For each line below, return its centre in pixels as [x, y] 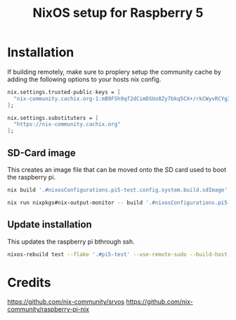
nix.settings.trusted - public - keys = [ [64, 92]
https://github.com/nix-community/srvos [66, 302]
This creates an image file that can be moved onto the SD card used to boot [117, 169]
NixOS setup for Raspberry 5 [118, 13]
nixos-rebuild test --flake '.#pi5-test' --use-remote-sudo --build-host [118, 254]
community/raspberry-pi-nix [48, 309]
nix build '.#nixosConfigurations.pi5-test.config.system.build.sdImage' [118, 190]
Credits [29, 282]
